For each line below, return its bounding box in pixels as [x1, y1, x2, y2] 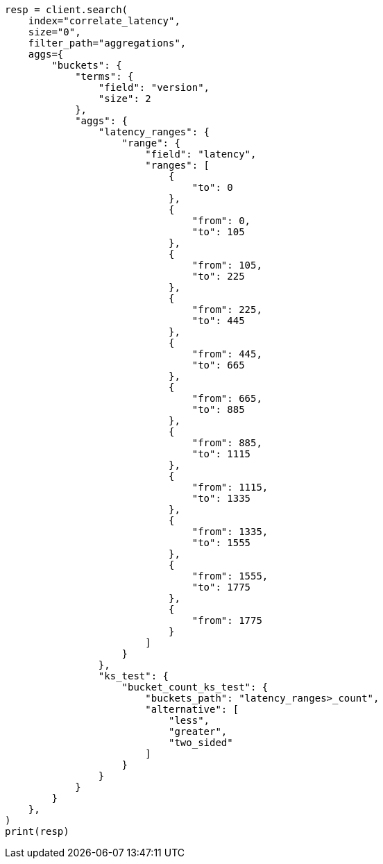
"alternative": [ [145, 704, 239, 715]
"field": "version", [98, 82, 210, 93]
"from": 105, [191, 260, 262, 271]
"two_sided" [169, 737, 233, 748]
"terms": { [75, 71, 134, 82]
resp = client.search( [5, 4, 128, 15]
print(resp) [5, 826, 69, 837]
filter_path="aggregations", [28, 37, 187, 49]
